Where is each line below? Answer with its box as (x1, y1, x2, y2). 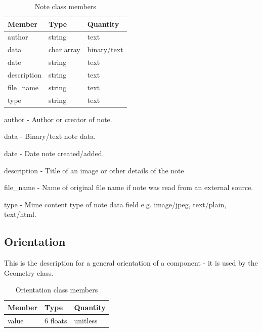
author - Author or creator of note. (4, 114, 112, 124)
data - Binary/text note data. (4, 131, 96, 141)
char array (49, 44, 80, 55)
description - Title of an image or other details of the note (4, 165, 184, 175)
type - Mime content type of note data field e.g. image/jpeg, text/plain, (4, 199, 227, 209)
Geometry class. (4, 267, 54, 278)
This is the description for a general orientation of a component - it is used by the (4, 257, 258, 268)
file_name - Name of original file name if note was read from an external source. (4, 182, 253, 193)
